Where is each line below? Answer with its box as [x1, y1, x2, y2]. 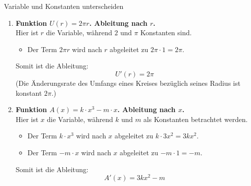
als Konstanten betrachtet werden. [143, 114, 248, 124]
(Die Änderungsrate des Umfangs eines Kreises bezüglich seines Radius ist [15, 77, 241, 88]
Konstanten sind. [140, 27, 192, 38]
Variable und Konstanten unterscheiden [4, 1, 124, 11]
